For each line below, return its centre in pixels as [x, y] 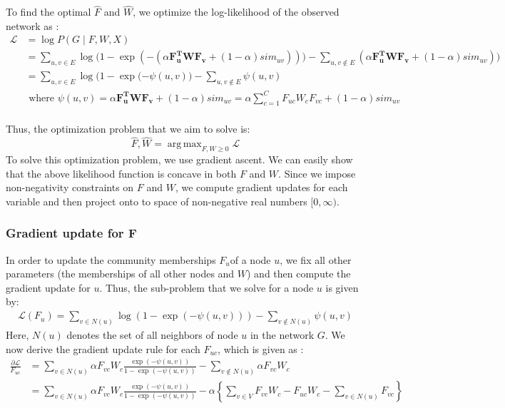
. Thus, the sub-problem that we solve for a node [206, 287]
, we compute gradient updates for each [261, 187]
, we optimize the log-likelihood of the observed [236, 12]
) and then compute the [299, 274]
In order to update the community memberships [111, 259]
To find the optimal [49, 12]
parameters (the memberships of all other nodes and [120, 274]
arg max [184, 144]
